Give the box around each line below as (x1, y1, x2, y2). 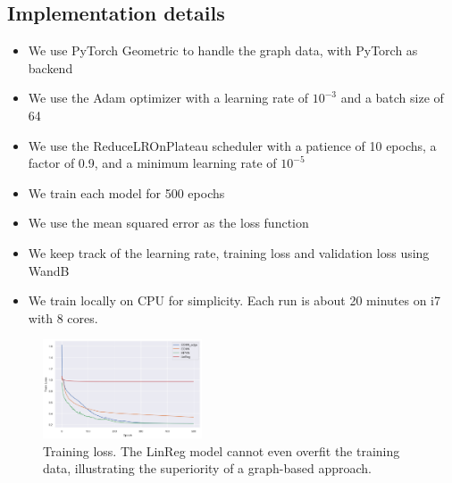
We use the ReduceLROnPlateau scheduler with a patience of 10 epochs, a (28, 136, 437, 154)
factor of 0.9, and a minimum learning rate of (28, 154, 277, 172)
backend (28, 58, 73, 77)
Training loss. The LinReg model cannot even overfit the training (43, 441, 400, 460)
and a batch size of (340, 88, 444, 107)
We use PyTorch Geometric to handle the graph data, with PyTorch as (28, 41, 418, 60)
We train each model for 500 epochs (28, 183, 225, 202)
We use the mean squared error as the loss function (28, 213, 309, 232)
